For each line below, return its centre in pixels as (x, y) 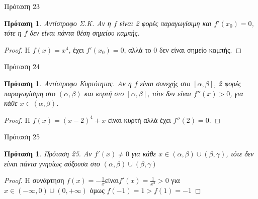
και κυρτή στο (104, 93)
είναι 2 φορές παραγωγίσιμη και (165, 23)
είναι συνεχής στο (165, 83)
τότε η (13, 33)
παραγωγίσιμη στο (30, 93)
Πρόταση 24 (22, 66)
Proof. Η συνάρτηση (34, 180)
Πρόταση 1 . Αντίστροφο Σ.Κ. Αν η (58, 23)
